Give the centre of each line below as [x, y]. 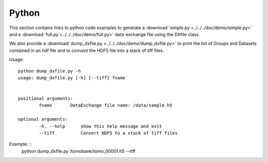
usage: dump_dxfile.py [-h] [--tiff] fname [72, 78]
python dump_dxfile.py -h [50, 71]
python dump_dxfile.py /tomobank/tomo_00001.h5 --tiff [79, 151]
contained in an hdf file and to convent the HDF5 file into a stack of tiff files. [87, 50]
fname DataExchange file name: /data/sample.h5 [106, 105]
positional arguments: [46, 99]
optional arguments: [43, 119]
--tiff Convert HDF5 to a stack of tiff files [108, 133]
